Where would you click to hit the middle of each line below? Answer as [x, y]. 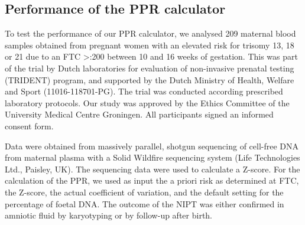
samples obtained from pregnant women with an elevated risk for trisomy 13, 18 [150, 45]
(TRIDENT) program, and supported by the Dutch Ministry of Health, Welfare [150, 79]
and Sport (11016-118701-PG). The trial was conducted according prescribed [144, 91]
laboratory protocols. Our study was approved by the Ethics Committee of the [147, 102]
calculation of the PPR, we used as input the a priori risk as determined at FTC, [152, 180]
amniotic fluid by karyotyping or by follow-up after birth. [109, 215]
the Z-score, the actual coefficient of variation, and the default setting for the [144, 192]
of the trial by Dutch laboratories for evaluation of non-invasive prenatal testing [150, 68]
